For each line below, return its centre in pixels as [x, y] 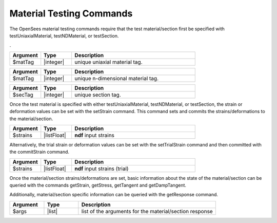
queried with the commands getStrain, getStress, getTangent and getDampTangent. [98, 185]
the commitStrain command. [39, 152]
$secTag [23, 95]
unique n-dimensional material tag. [117, 78]
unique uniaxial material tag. [108, 62]
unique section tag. [98, 95]
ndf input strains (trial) [102, 169]
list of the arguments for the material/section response [147, 211]
